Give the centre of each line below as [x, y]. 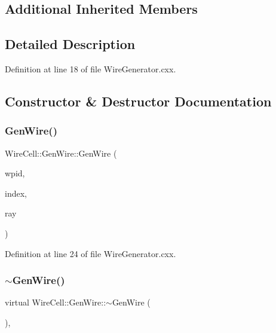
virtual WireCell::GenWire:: [56, 302]
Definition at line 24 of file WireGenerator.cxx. [91, 253]
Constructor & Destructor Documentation [138, 101]
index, [16, 193]
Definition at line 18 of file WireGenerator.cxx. [91, 68]
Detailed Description [70, 44]
